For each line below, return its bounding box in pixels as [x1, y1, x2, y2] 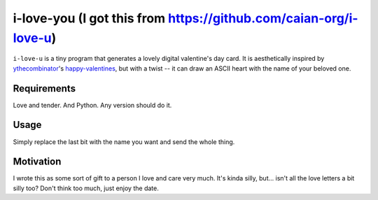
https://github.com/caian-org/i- [168, 10, 358, 26]
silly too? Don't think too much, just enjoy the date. [13, 184, 159, 192]
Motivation [13, 156, 62, 168]
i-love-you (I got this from [13, 10, 166, 26]
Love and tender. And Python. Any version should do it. [13, 101, 172, 109]
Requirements [13, 83, 76, 94]
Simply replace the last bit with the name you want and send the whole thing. [13, 137, 235, 146]
